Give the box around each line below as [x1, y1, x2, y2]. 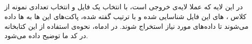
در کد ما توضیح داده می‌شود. [4, 30, 88, 41]
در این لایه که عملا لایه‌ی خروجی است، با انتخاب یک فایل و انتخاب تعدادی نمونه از [4, 1, 243, 12]
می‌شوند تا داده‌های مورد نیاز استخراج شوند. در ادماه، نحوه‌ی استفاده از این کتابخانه [4, 21, 249, 31]
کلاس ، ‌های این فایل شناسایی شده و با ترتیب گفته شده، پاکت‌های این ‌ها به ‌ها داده [4, 11, 247, 21]
